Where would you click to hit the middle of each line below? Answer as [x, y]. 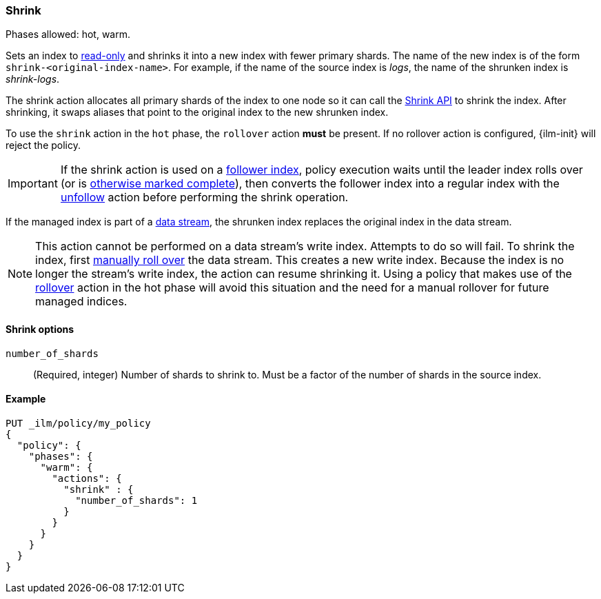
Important [33, 184]
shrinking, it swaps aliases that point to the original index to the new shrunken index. [197, 112]
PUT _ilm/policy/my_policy [78, 423]
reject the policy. [43, 145]
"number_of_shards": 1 [136, 500]
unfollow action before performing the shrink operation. [204, 197]
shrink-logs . [33, 79]
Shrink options [40, 329]
